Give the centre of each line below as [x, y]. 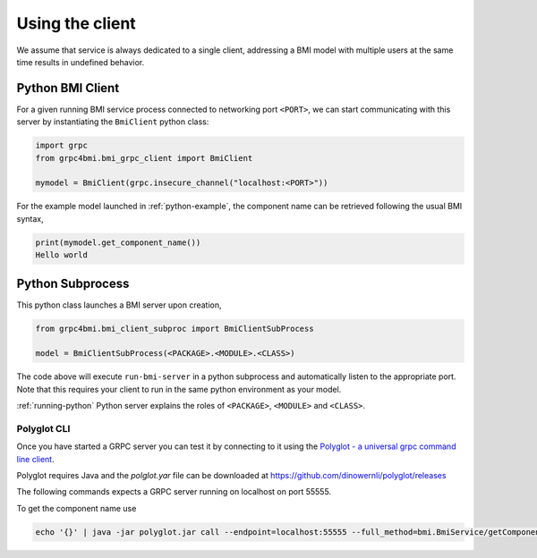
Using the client [76, 23]
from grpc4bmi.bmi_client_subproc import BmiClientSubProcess [175, 328]
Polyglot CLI [43, 428]
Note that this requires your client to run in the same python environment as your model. [179, 389]
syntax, [30, 218]
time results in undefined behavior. [81, 62]
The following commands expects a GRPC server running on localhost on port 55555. [174, 492]
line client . [35, 459]
